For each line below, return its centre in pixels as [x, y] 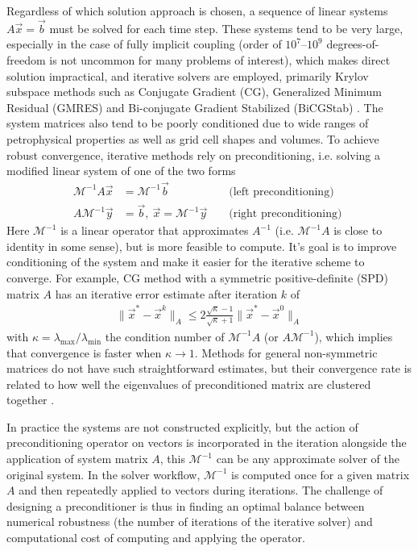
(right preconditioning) [286, 214]
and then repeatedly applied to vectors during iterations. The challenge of [201, 490]
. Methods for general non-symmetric [286, 352]
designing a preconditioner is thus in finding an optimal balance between [186, 505]
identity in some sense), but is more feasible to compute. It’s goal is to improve [202, 246]
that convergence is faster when [84, 352]
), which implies [354, 336]
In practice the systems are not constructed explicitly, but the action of [182, 426]
